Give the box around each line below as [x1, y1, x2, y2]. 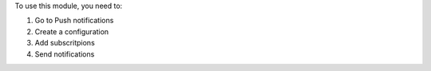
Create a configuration [34, 26, 109, 36]
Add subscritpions [34, 38, 95, 48]
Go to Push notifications [34, 16, 114, 26]
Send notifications [34, 49, 95, 59]
